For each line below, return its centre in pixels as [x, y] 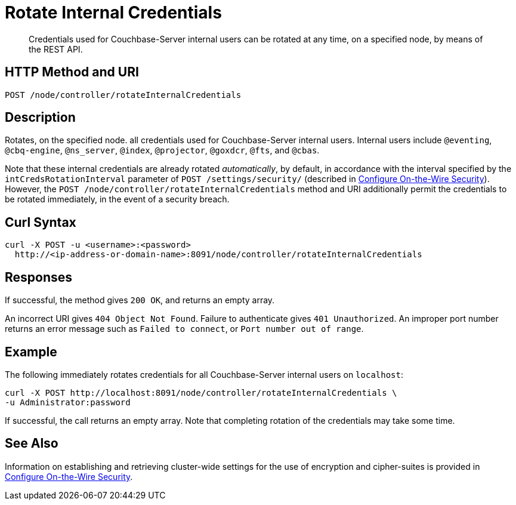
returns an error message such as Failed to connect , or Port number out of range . [184, 329]
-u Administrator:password [68, 402]
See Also [32, 444]
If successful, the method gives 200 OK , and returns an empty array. [140, 300]
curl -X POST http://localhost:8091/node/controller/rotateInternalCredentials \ [201, 392]
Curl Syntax [41, 222]
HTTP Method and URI [72, 72]
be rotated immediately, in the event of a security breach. [117, 199]
